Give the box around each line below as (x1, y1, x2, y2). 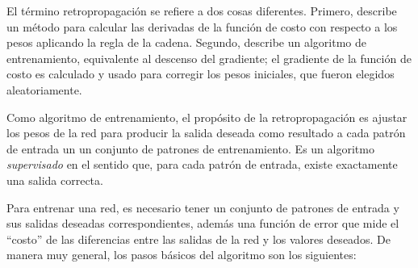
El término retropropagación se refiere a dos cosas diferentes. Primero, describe (6, 2, 397, 19)
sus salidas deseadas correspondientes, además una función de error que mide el (6, 215, 399, 232)
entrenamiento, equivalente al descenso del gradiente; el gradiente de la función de (6, 49, 412, 66)
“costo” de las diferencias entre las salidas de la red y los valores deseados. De (6, 230, 391, 247)
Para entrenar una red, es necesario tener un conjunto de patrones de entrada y (6, 199, 399, 216)
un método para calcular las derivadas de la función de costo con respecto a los (6, 18, 398, 35)
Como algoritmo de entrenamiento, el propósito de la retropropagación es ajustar (6, 108, 408, 125)
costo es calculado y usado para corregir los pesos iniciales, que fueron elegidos (6, 65, 395, 82)
